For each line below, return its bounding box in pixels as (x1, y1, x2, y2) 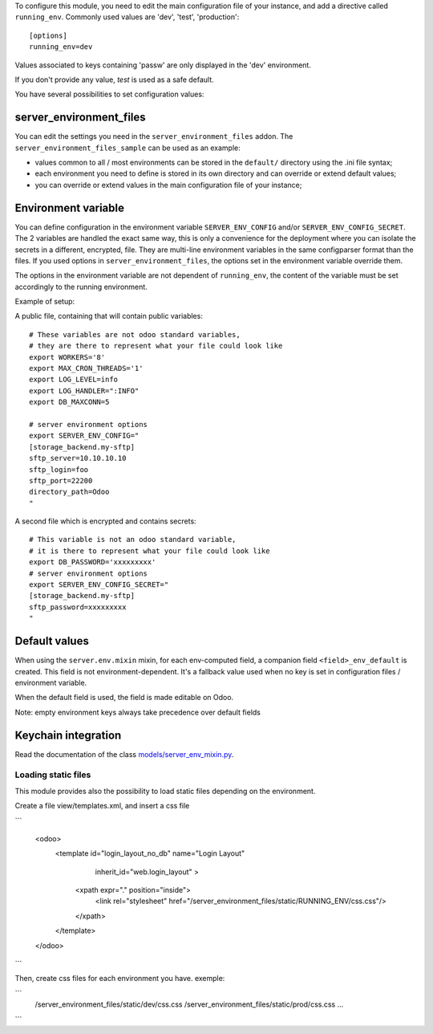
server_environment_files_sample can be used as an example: (14, 143, 241, 153)
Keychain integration (14, 728, 122, 742)
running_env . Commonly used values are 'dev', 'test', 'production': (14, 12, 240, 22)
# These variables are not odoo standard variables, (29, 330, 241, 339)
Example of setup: (14, 297, 75, 307)
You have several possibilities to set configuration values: (14, 89, 204, 100)
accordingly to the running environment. (14, 282, 148, 291)
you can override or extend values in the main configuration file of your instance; (34, 180, 302, 189)
